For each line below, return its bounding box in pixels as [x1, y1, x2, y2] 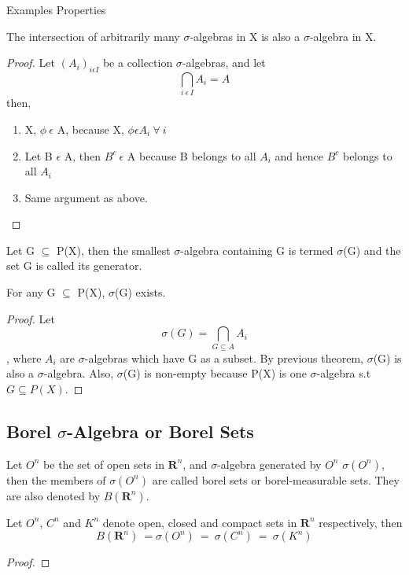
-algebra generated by [217, 455, 322, 472]
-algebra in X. [309, 28, 377, 44]
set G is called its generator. [6, 257, 142, 274]
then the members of [6, 471, 106, 488]
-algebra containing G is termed [180, 241, 333, 258]
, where [6, 349, 42, 366]
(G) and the [343, 241, 401, 258]
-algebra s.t [316, 365, 371, 381]
